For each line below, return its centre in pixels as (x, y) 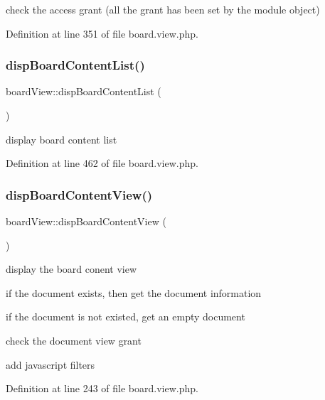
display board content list (62, 139)
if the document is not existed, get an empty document (126, 317)
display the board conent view (71, 269)
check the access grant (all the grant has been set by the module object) (163, 9)
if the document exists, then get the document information (134, 292)
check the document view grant (74, 340)
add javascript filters (50, 364)
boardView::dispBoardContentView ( (86, 221)
